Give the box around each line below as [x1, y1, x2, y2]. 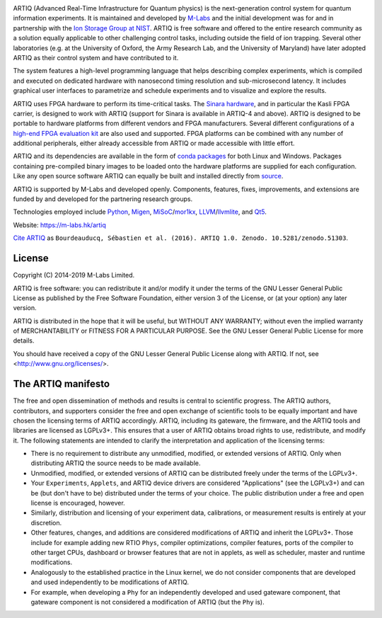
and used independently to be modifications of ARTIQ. [30, 578, 189, 587]
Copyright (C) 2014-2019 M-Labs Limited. [13, 271, 135, 280]
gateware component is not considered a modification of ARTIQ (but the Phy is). [30, 597, 265, 606]
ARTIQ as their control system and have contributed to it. [13, 53, 179, 62]
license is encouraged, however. [30, 499, 125, 508]
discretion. [30, 518, 62, 527]
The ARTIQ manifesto [13, 378, 110, 390]
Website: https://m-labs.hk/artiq [13, 220, 106, 229]
